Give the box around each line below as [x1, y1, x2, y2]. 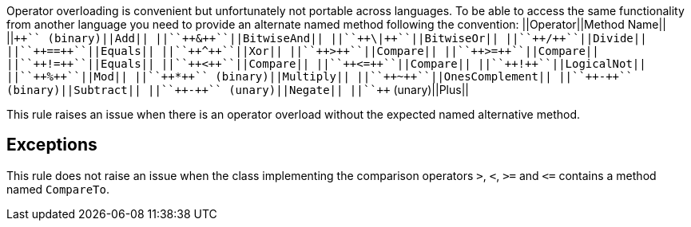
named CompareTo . [6, 182, 109, 196]
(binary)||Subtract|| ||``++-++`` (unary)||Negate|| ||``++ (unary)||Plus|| [6, 83, 469, 96]
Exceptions [6, 135, 97, 155]
